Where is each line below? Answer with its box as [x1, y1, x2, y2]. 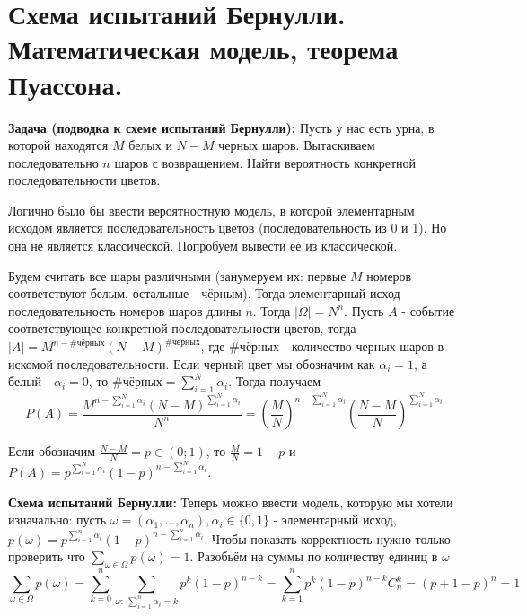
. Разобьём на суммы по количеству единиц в [189, 547, 438, 566]
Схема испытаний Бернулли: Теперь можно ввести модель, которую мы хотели [8, 492, 453, 511]
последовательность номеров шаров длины [8, 301, 242, 320]
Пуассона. [8, 66, 123, 102]
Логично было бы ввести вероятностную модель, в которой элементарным [8, 200, 415, 219]
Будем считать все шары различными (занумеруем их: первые [8, 266, 347, 285]
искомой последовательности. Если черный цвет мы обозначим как [8, 354, 375, 373]
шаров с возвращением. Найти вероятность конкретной [114, 153, 417, 172]
